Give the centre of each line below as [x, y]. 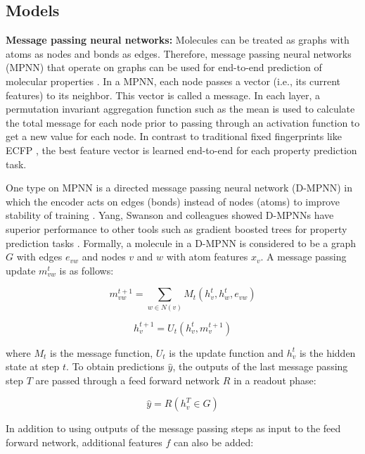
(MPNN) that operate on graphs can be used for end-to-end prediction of [164, 67]
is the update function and [226, 352]
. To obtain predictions [115, 366]
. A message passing [303, 257]
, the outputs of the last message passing [260, 366]
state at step [33, 366]
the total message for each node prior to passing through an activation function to [183, 122]
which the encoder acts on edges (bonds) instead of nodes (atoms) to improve [173, 201]
